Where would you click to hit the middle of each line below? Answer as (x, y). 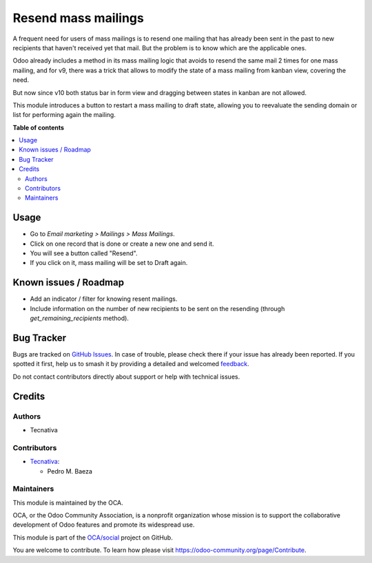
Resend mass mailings (78, 18)
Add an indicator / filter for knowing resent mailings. (104, 299)
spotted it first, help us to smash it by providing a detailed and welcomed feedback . (131, 364)
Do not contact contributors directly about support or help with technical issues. (126, 376)
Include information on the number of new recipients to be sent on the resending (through (157, 308)
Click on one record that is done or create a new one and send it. (122, 244)
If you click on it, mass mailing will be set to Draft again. (109, 263)
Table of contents (39, 127)
